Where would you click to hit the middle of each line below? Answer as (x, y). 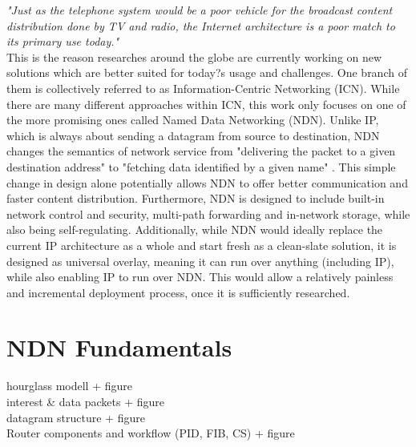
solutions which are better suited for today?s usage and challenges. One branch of (207, 72)
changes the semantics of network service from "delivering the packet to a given (201, 151)
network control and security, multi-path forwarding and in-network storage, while (208, 213)
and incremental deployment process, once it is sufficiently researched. (178, 292)
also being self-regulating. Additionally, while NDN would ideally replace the (195, 230)
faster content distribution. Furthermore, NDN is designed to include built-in (196, 198)
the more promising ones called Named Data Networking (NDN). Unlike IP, (193, 120)
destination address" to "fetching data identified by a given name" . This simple (201, 166)
